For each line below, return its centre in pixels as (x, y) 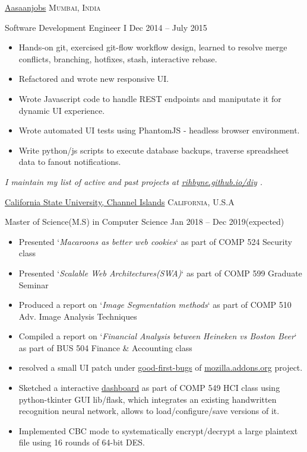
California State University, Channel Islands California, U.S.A (120, 201)
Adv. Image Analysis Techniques (78, 316)
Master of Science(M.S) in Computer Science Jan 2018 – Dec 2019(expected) (145, 222)
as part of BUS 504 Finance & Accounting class (105, 347)
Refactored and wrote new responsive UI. (94, 79)
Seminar (34, 284)
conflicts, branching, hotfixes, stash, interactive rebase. (118, 58)
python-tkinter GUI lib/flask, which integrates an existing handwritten (148, 399)
